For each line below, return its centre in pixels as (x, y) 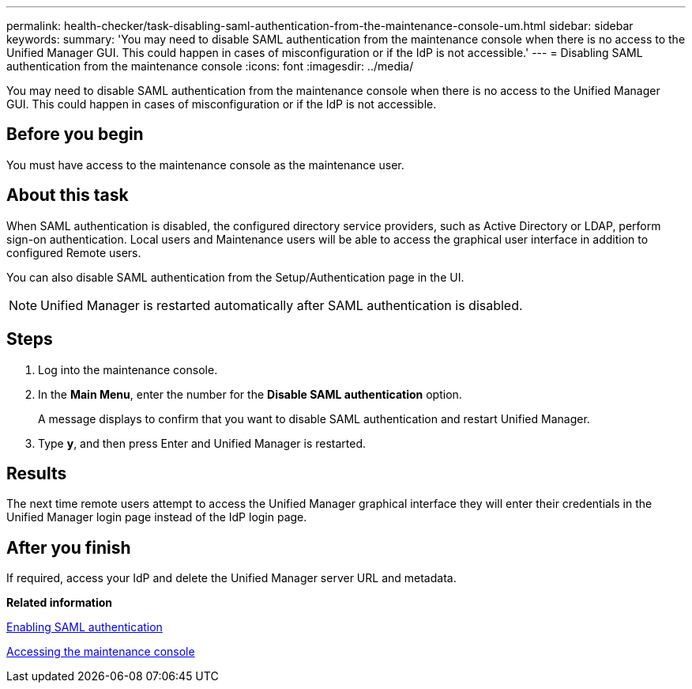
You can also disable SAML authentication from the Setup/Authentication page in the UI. (235, 277)
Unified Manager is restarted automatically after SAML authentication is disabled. (282, 305)
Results (37, 473)
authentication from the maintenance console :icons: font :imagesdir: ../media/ (210, 66)
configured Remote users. (74, 252)
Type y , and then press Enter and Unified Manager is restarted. (202, 443)
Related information (60, 603)
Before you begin (75, 134)
